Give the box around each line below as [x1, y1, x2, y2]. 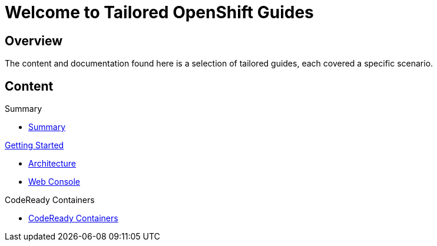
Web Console [28, 177, 80, 187]
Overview [5, 33, 63, 48]
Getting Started [5, 140, 64, 151]
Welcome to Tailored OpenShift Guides [5, 2, 314, 22]
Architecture [28, 158, 77, 169]
